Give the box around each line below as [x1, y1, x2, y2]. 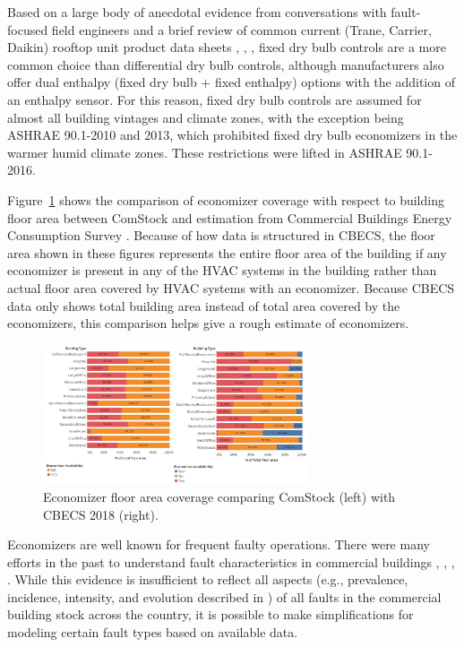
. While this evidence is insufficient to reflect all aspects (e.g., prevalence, [7, 570, 408, 589]
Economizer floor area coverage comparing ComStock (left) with [43, 487, 396, 505]
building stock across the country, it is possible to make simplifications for [7, 605, 414, 624]
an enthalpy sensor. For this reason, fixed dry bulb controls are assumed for [7, 90, 422, 108]
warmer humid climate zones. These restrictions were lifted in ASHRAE [7, 142, 402, 161]
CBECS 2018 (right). [43, 505, 159, 523]
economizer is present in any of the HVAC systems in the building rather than [7, 261, 437, 280]
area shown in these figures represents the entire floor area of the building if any [7, 243, 447, 262]
